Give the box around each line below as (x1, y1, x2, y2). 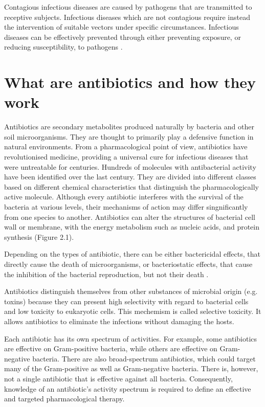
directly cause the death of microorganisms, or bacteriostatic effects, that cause (4, 259, 253, 269)
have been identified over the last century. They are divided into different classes (4, 171, 256, 182)
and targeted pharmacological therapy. (4, 393, 125, 404)
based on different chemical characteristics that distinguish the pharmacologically (4, 181, 259, 192)
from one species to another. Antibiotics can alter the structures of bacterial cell (4, 211, 255, 222)
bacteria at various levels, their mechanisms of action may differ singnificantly (4, 201, 248, 212)
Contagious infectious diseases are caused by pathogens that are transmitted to (4, 2, 252, 12)
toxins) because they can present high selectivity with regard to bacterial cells (4, 296, 249, 306)
